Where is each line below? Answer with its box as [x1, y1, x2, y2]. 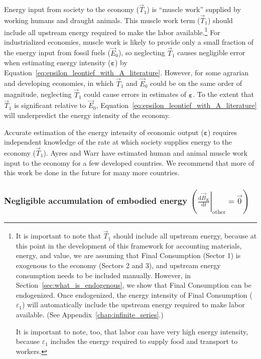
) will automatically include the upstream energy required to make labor [22, 299, 245, 310]
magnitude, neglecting [4, 89, 72, 99]
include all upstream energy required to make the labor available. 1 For [4, 25, 220, 37]
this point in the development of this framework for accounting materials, [16, 240, 242, 251]
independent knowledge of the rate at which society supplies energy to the [4, 137, 232, 147]
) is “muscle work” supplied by [147, 4, 241, 15]
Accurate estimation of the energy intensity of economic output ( [4, 127, 204, 137]
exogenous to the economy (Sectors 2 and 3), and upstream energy [16, 260, 221, 270]
